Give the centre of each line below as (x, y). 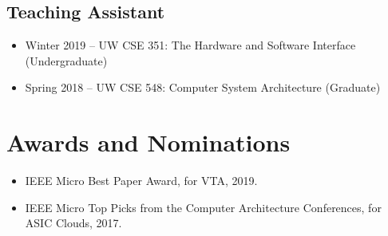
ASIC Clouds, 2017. (73, 223)
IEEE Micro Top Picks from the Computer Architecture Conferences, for (203, 207)
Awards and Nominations (148, 142)
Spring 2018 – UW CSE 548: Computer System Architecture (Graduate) (203, 87)
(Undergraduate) (66, 60)
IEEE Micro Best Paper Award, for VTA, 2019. (141, 181)
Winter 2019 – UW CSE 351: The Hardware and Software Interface (190, 45)
